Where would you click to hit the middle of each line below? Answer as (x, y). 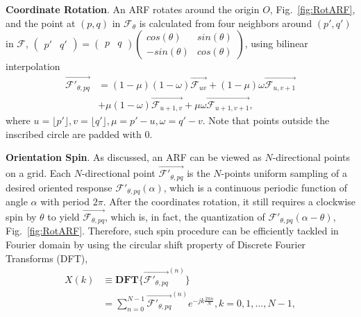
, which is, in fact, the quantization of (185, 216)
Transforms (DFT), (47, 258)
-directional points (311, 157)
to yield (64, 216)
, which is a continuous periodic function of (255, 187)
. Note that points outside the (266, 120)
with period (65, 202)
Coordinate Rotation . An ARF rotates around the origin (133, 9)
